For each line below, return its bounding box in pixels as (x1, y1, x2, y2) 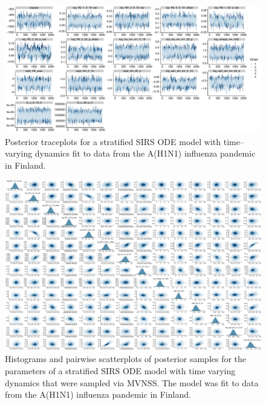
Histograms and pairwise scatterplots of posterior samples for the (5, 352, 247, 365)
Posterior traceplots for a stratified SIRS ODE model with (5, 135, 221, 147)
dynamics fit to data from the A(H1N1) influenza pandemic (34, 147, 256, 160)
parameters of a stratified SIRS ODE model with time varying (5, 364, 236, 377)
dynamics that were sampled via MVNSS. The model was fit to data (5, 376, 259, 389)
